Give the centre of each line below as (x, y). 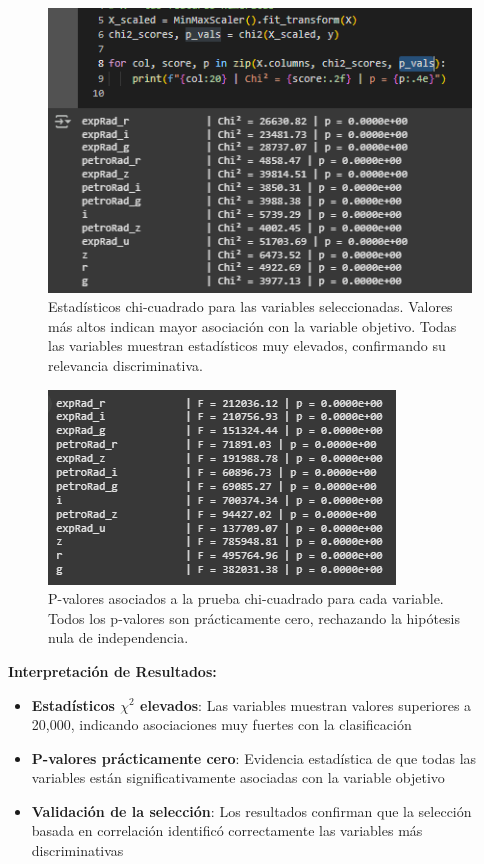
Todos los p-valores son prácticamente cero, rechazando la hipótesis (254, 617)
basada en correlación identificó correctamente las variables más (227, 830)
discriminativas (77, 850)
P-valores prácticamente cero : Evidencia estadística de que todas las (254, 757)
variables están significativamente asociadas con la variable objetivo (238, 777)
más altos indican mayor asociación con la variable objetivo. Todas (252, 325)
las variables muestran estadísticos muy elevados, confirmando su (247, 345)
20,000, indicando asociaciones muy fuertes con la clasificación (221, 724)
